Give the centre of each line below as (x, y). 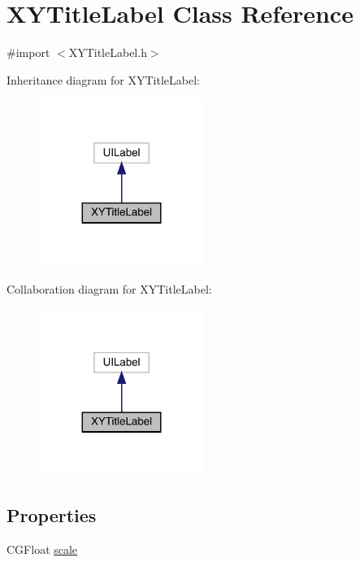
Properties (52, 514)
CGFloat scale (42, 549)
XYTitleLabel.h (108, 52)
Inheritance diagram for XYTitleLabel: (103, 79)
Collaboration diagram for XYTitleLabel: (109, 289)
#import (28, 52)
